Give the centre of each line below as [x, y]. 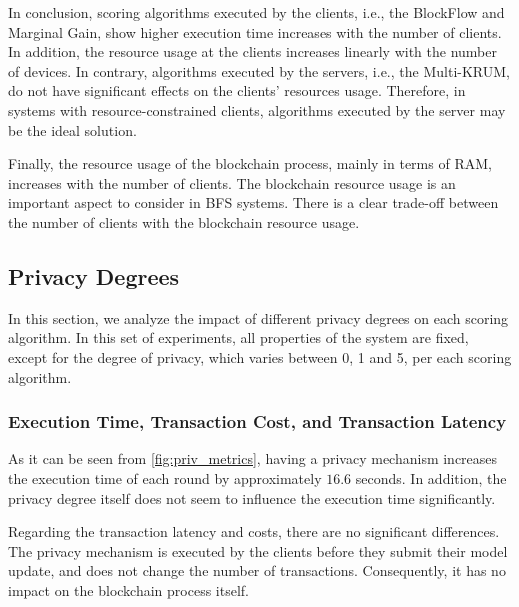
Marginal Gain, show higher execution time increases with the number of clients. [255, 31]
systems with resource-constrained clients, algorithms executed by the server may [257, 109]
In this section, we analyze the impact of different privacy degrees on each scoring [258, 317]
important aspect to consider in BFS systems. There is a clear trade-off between [253, 202]
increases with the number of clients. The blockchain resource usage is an [232, 182]
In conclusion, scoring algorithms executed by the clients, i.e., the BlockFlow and [256, 12]
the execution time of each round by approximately [165, 477]
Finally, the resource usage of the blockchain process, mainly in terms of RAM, [250, 163]
